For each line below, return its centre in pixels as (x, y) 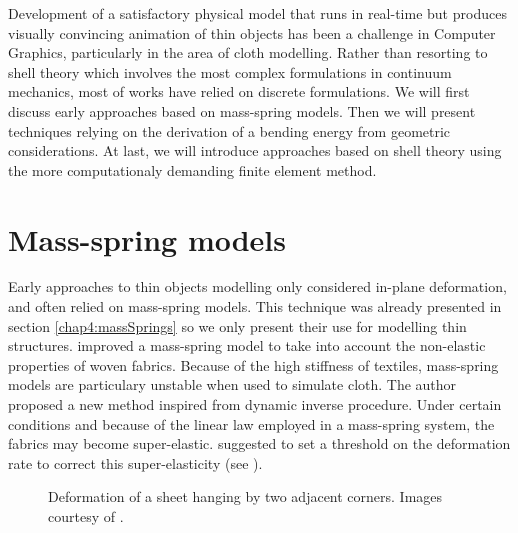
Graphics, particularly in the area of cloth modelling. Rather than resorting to (248, 52)
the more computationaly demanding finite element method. (192, 169)
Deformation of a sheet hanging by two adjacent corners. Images (245, 496)
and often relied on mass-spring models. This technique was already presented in (255, 306)
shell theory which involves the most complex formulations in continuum (230, 71)
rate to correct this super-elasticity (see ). (135, 462)
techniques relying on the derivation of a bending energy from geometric (229, 130)
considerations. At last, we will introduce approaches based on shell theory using (255, 150)
